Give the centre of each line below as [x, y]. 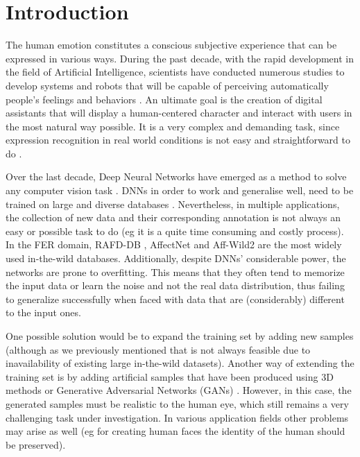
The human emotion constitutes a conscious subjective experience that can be [171, 45]
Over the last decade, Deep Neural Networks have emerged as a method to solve [176, 176]
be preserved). [36, 444]
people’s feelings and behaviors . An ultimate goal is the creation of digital [164, 99]
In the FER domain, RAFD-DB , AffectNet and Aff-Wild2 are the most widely [174, 244]
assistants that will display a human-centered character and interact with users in [179, 113]
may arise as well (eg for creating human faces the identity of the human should [175, 431]
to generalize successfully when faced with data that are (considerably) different [175, 299]
